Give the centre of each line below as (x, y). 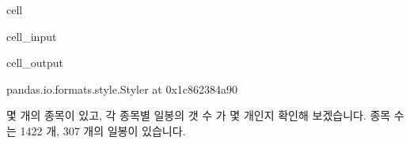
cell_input (32, 36)
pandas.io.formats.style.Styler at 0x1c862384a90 (122, 89)
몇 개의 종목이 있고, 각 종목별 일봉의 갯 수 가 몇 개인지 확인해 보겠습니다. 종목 (199, 115)
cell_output (35, 63)
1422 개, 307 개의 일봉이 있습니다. (103, 130)
